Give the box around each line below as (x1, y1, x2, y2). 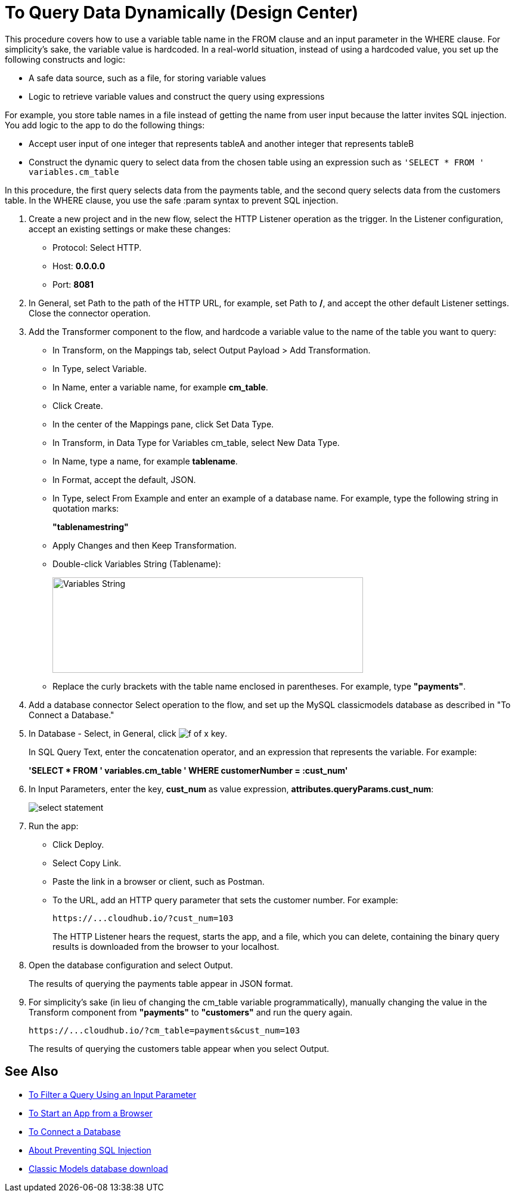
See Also (5, 1064, 58, 1079)
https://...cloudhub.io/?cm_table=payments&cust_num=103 (29, 1025, 300, 1035)
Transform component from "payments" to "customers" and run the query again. (29, 1007, 353, 1017)
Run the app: (29, 820, 79, 831)
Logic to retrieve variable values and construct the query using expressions (29, 91, 325, 101)
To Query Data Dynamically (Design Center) (5, 2, 359, 23)
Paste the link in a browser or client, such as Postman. (52, 876, 265, 887)
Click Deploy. (52, 839, 104, 850)
